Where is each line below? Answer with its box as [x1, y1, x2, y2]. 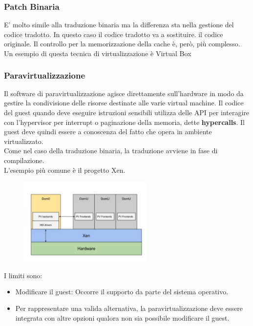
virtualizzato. [4, 136, 43, 146]
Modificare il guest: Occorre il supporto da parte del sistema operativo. [15, 286, 229, 297]
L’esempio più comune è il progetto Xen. [4, 164, 126, 175]
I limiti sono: [4, 270, 42, 280]
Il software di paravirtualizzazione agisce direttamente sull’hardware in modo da [4, 88, 244, 98]
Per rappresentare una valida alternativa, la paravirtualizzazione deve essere [15, 303, 243, 313]
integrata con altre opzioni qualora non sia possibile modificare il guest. [15, 312, 230, 323]
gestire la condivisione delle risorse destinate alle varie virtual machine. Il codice [4, 98, 244, 108]
